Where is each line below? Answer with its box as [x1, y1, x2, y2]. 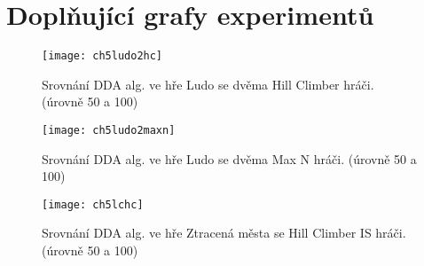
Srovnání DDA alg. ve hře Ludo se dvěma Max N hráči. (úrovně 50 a [42, 149, 417, 168]
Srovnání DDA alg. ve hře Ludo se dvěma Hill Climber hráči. [42, 74, 374, 93]
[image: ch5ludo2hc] [42, 50, 163, 63]
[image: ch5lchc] [42, 198, 144, 211]
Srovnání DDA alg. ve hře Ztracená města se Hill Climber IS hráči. [42, 223, 406, 242]
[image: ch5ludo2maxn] [42, 123, 176, 137]
